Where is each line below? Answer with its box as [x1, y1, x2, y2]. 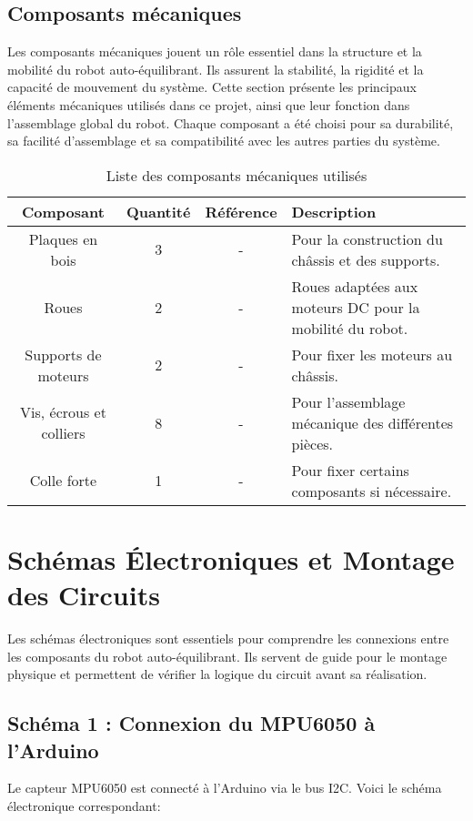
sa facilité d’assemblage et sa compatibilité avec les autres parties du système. [7, 131, 440, 150]
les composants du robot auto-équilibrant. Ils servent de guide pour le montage [7, 646, 448, 665]
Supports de [25, 343, 102, 365]
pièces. [291, 432, 333, 454]
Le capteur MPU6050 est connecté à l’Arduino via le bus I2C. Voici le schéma [7, 778, 442, 797]
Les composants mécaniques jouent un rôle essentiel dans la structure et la [7, 42, 422, 61]
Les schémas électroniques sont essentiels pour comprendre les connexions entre [7, 629, 449, 648]
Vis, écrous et [20, 401, 106, 423]
